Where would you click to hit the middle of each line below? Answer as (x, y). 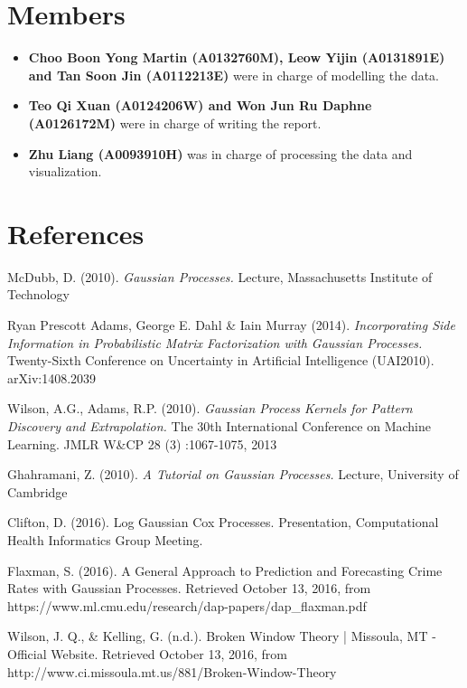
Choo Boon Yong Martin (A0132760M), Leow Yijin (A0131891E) (237, 57)
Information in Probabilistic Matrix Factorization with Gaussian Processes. (215, 342)
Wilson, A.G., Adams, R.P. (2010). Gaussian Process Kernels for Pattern (210, 408)
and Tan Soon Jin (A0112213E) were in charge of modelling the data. (233, 75)
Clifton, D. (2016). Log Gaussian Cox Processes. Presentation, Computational (223, 522)
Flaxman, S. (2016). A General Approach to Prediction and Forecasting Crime (225, 570)
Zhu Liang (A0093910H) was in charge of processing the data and (220, 153)
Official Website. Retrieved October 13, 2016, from (147, 653)
